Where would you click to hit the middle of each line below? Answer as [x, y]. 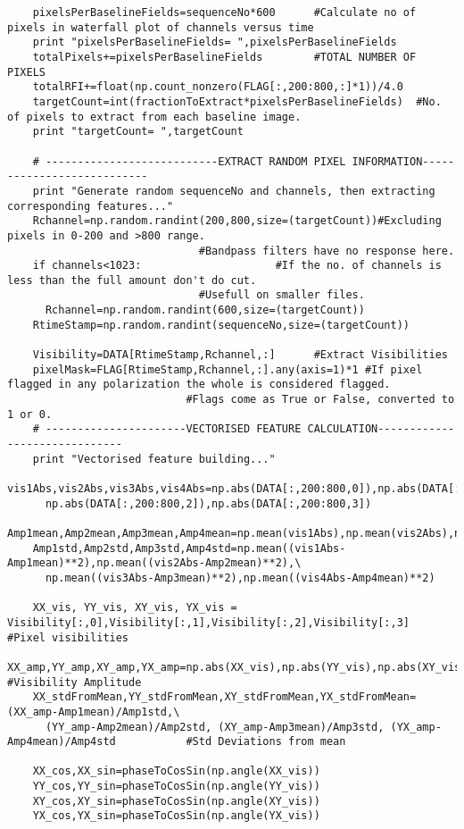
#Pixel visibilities [68, 637]
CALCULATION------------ [381, 429]
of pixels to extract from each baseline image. [154, 117]
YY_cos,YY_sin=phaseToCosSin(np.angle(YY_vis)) [176, 787]
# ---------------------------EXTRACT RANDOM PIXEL [189, 161]
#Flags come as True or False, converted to [320, 400]
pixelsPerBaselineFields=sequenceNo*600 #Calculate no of [224, 13]
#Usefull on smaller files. [282, 295]
